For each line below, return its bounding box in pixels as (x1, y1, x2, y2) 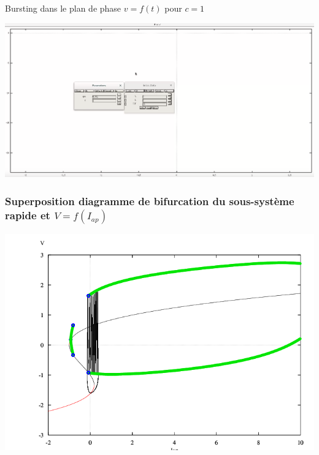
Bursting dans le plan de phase (5, 2, 121, 14)
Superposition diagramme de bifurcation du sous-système (5, 193, 294, 208)
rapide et (5, 207, 50, 222)
